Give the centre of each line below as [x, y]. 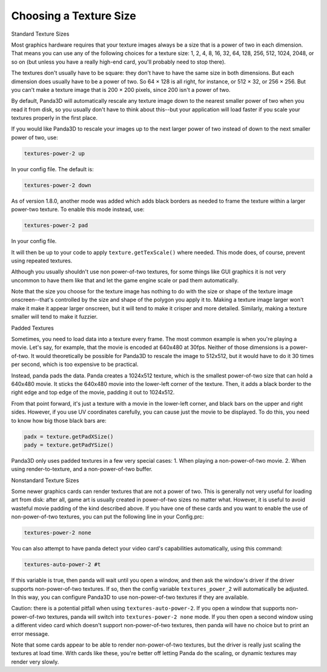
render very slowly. [35, 662]
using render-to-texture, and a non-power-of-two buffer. [82, 469]
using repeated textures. [42, 261]
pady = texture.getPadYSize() [69, 445]
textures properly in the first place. [54, 118]
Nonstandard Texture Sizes [45, 480]
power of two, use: [35, 137]
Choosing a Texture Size [74, 16]
